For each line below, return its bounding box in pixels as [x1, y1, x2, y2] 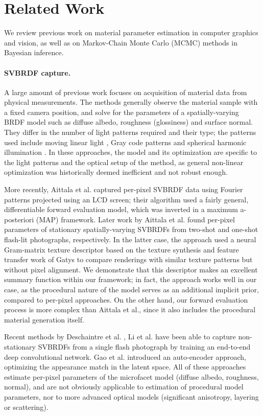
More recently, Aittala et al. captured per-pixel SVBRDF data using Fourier [4, 184, 243, 195]
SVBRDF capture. [4, 67, 71, 78]
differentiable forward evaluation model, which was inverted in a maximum [4, 204, 238, 215]
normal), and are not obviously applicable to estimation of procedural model [4, 381, 244, 392]
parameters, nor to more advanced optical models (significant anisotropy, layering [4, 391, 259, 402]
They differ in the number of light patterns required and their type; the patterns [4, 127, 256, 137]
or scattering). [4, 401, 49, 412]
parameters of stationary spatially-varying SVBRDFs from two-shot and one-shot [4, 224, 258, 235]
